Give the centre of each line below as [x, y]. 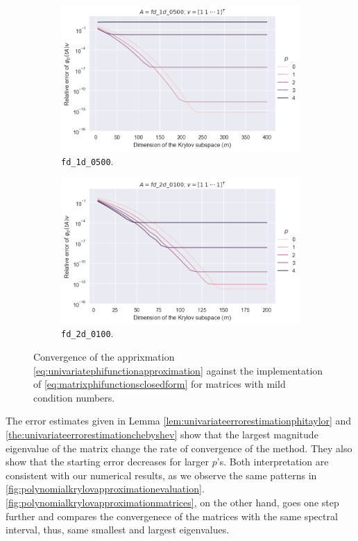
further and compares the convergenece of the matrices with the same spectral [172, 516]
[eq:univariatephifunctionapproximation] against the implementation [178, 370]
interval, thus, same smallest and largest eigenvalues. [118, 530]
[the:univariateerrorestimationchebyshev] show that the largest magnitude [162, 435]
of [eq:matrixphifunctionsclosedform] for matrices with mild [160, 384]
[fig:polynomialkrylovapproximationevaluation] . [105, 489]
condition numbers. [74, 397]
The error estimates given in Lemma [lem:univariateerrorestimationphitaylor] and [179, 421]
